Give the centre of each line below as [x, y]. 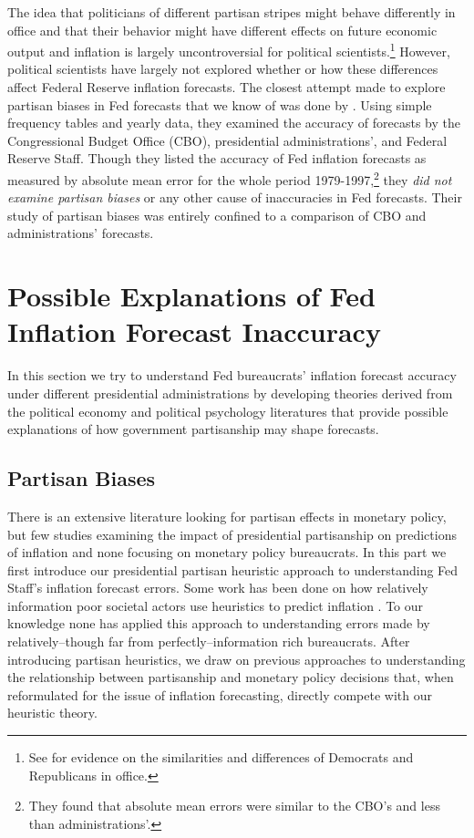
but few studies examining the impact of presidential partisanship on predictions [232, 534]
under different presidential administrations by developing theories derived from [230, 393]
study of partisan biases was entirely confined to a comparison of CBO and [217, 215]
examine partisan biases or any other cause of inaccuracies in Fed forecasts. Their [235, 197]
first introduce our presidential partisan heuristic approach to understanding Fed [233, 569]
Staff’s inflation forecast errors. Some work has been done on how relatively [218, 588]
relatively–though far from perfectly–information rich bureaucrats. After [209, 641]
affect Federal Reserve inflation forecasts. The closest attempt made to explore [227, 87]
